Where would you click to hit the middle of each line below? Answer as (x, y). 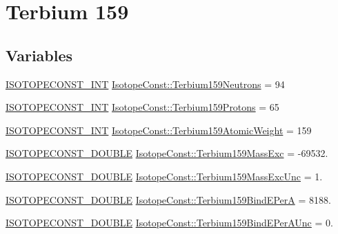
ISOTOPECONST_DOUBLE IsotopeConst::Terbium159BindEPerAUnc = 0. (169, 223)
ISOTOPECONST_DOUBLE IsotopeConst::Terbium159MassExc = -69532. (167, 153)
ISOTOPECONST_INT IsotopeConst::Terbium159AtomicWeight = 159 (159, 130)
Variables (39, 55)
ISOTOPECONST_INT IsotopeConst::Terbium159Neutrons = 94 (145, 84)
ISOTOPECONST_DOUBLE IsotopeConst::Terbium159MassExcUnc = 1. (164, 176)
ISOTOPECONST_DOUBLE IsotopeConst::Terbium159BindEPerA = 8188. (168, 199)
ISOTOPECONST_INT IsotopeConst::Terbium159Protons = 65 (142, 107)
